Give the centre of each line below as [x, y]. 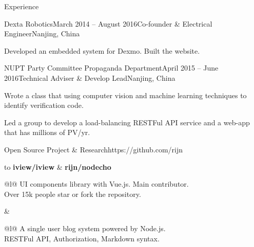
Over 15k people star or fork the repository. [73, 194]
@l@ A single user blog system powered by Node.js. [85, 228]
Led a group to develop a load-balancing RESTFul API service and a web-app [127, 122]
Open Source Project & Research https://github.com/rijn [94, 149]
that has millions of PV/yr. [47, 132]
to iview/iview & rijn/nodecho [58, 166]
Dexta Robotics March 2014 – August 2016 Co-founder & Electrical [108, 23]
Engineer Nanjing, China [42, 33]
